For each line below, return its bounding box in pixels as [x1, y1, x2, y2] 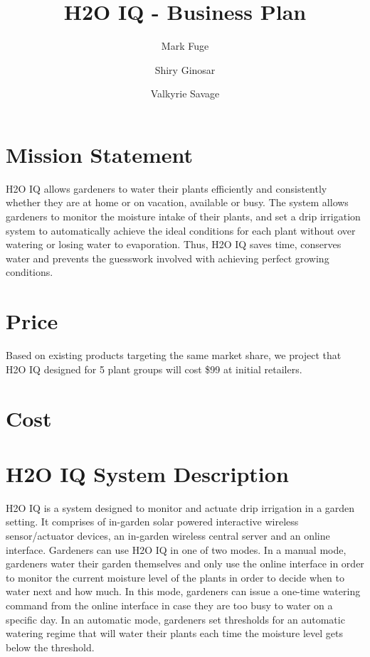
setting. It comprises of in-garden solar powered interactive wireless [6, 514, 299, 529]
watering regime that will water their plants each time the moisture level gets [6, 626, 344, 641]
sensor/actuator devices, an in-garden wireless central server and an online [6, 528, 330, 543]
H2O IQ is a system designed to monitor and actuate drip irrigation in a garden [6, 500, 355, 515]
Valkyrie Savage [150, 86, 220, 101]
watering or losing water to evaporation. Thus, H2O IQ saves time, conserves [6, 237, 342, 252]
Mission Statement [6, 139, 194, 169]
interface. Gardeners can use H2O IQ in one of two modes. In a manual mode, [6, 542, 347, 557]
